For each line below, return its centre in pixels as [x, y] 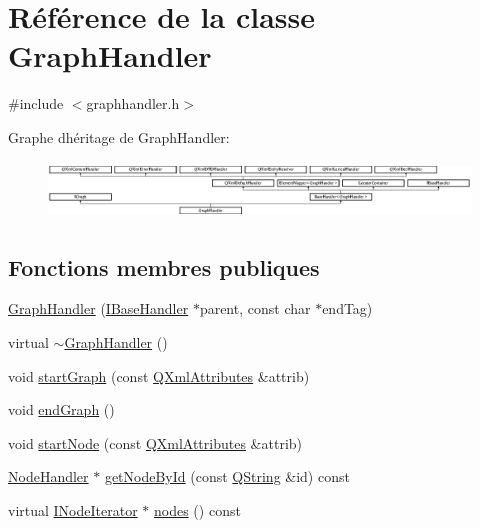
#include [36, 103]
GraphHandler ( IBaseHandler [98, 308]
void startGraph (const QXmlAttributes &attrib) [159, 375]
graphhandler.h [133, 103]
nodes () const [197, 509]
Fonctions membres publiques [164, 266]
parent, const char [255, 308]
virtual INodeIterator [73, 509]
